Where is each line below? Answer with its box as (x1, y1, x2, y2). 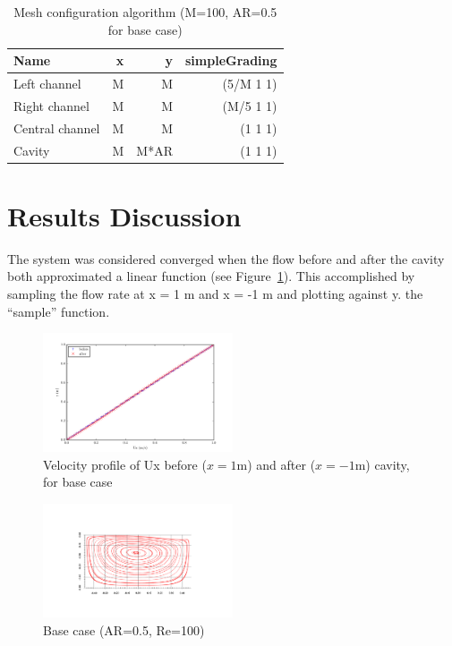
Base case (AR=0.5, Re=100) (43, 620, 205, 639)
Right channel (13, 96, 90, 115)
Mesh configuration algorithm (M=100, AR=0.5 (13, 3, 277, 21)
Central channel (13, 118, 100, 137)
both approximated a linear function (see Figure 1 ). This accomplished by (7, 267, 415, 285)
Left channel (13, 74, 81, 93)
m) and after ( (236, 455, 316, 473)
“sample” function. (7, 302, 110, 320)
